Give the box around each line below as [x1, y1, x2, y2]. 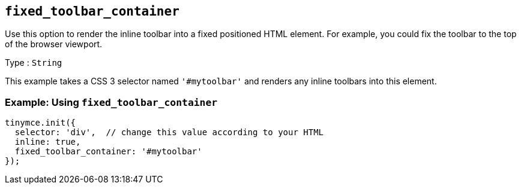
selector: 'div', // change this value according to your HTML [14, 127, 324, 138]
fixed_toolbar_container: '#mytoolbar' [14, 147, 202, 157]
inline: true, [14, 137, 81, 147]
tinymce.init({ [5, 118, 76, 128]
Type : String [5, 57, 62, 68]
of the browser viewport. [5, 39, 103, 50]
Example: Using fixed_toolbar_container [5, 96, 218, 108]
